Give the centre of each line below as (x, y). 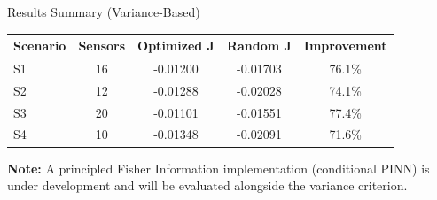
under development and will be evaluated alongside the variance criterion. (207, 185)
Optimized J (176, 46)
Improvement (345, 46)
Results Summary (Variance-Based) (104, 12)
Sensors (102, 46)
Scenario (40, 46)
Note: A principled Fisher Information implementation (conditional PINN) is (218, 168)
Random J (259, 46)
